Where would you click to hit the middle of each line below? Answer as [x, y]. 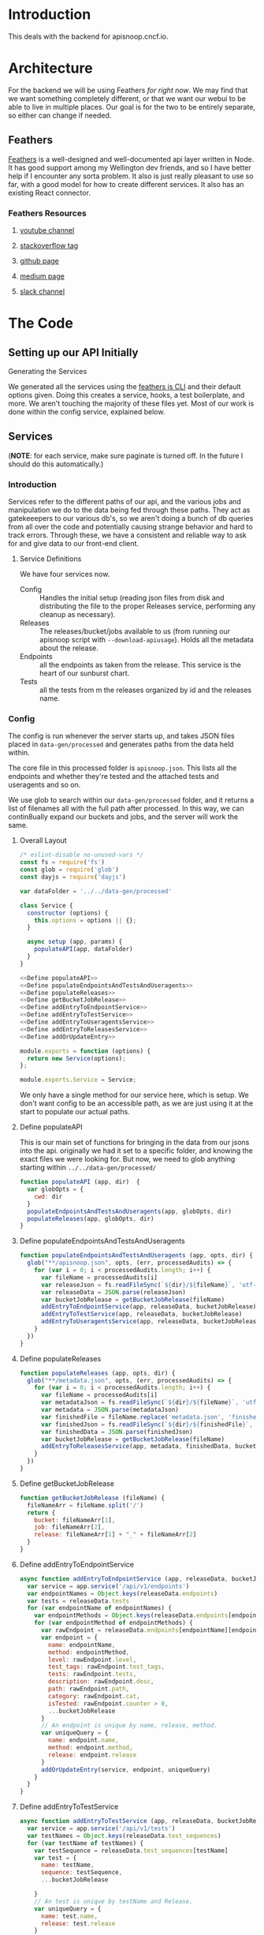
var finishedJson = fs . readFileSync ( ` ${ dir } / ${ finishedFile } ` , [147, 1424]
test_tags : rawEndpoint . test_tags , [107, 1667]
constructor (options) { [68, 913]
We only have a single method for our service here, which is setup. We [134, 1095]
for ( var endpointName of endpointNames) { [99, 1608]
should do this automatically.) [56, 464]
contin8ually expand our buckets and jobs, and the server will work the [123, 817]
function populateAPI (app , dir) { [80, 1182]
